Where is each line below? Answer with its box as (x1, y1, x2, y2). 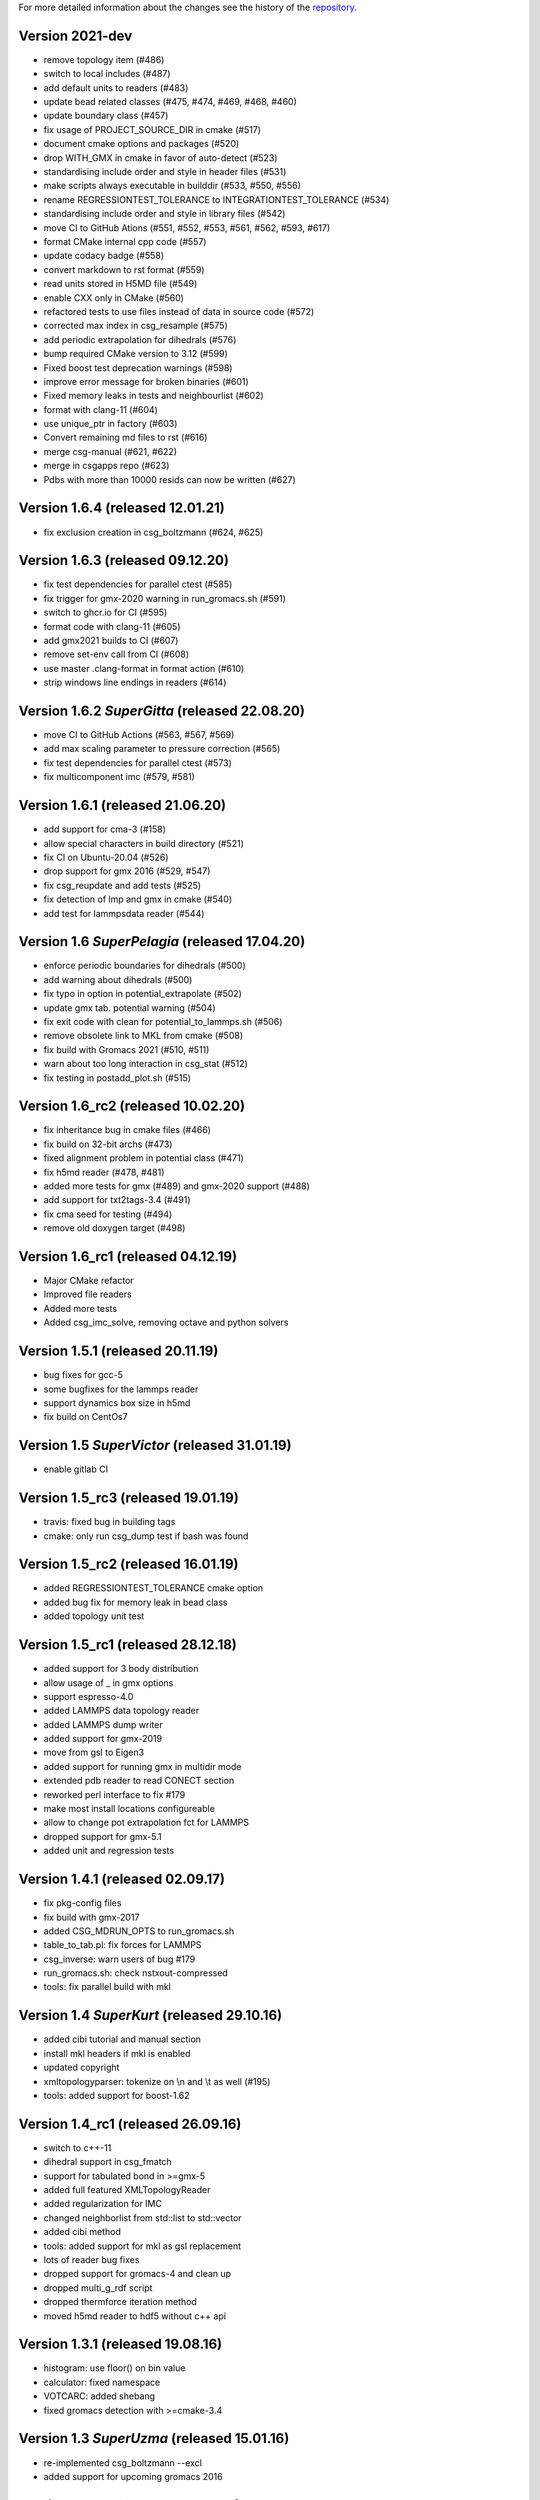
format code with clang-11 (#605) (43, 620, 181, 632)
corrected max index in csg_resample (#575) (43, 320, 229, 332)
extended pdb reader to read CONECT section (43, 1775, 235, 1787)
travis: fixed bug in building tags (43, 1516, 176, 1528)
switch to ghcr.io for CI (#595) (43, 606, 168, 619)
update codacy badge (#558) (43, 250, 165, 262)
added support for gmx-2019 (43, 1733, 163, 1745)
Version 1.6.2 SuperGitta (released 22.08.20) (18, 702, 305, 719)
